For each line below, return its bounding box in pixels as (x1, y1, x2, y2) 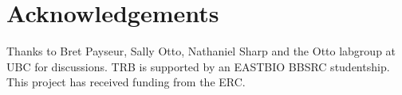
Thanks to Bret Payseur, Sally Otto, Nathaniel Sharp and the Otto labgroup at (6, 43, 396, 59)
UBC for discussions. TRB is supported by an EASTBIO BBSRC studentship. (6, 58, 390, 74)
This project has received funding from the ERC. (6, 74, 246, 90)
